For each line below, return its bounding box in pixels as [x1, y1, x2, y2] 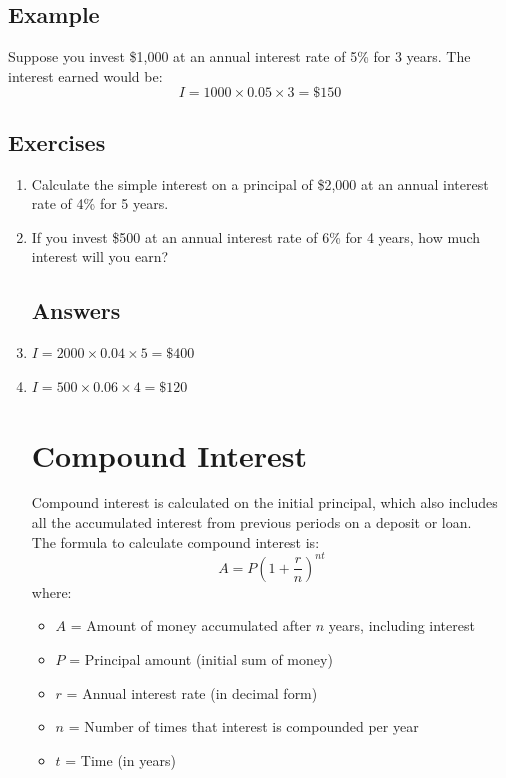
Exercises [8, 126, 106, 157]
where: [31, 581, 72, 602]
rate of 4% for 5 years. [31, 193, 169, 214]
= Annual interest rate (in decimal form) [66, 682, 318, 703]
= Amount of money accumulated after [70, 615, 312, 636]
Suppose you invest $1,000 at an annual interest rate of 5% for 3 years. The [8, 46, 471, 67]
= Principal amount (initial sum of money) [69, 648, 333, 669]
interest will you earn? [31, 246, 169, 267]
